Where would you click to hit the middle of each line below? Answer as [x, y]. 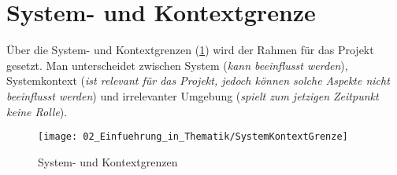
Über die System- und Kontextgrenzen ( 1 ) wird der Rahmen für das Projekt [190, 50]
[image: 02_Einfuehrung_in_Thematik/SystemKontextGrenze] [193, 137]
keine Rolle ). [37, 111]
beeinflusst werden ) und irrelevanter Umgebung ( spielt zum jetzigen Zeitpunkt [193, 95]
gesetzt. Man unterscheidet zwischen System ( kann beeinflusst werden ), [177, 65]
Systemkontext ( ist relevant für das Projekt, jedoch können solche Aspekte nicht [198, 80]
